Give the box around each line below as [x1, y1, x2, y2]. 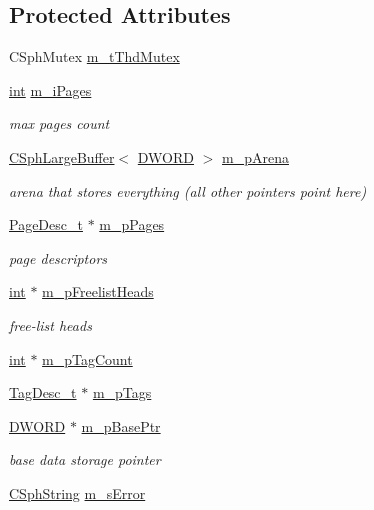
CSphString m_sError [9, 482, 146, 503]
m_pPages [99, 214, 165, 235]
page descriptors [9, 247, 108, 268]
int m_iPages [9, 79, 92, 100]
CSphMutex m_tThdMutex [9, 46, 180, 67]
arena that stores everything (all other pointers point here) [9, 180, 367, 201]
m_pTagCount [42, 348, 133, 369]
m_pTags [92, 382, 152, 403]
